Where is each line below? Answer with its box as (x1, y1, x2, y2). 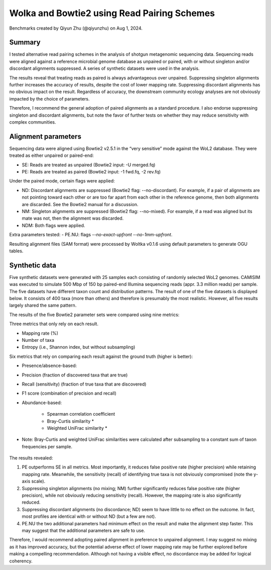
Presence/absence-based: (22, 362, 77, 369)
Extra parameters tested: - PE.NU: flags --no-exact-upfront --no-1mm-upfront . (9, 232, 173, 238)
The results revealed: (9, 455, 53, 461)
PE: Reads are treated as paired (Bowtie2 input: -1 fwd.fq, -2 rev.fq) (22, 169, 161, 175)
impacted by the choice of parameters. (9, 96, 90, 102)
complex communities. (9, 119, 56, 125)
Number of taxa (22, 337, 55, 343)
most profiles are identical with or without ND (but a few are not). (22, 513, 157, 520)
